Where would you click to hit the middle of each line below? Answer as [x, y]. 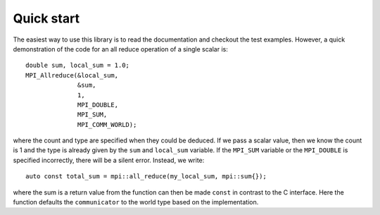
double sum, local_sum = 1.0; [78, 66]
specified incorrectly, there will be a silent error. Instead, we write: [109, 160]
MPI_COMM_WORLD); [107, 124]
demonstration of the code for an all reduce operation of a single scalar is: [120, 49]
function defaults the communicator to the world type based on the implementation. [136, 202]
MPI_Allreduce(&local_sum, [72, 75]
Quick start [46, 18]
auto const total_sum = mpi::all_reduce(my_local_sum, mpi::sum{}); [146, 177]
